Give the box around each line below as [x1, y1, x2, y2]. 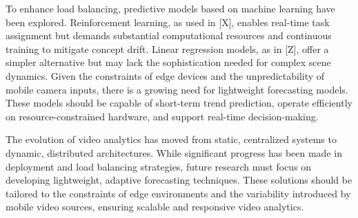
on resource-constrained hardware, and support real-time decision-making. [6, 109, 319, 123]
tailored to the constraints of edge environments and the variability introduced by [6, 186, 351, 200]
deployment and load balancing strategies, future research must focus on [6, 159, 312, 173]
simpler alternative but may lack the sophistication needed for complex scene [6, 55, 331, 69]
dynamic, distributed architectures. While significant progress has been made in [6, 145, 342, 160]
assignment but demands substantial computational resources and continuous [6, 28, 332, 43]
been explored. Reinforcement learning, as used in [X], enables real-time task [6, 14, 330, 29]
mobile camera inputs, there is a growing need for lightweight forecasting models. [6, 82, 348, 96]
